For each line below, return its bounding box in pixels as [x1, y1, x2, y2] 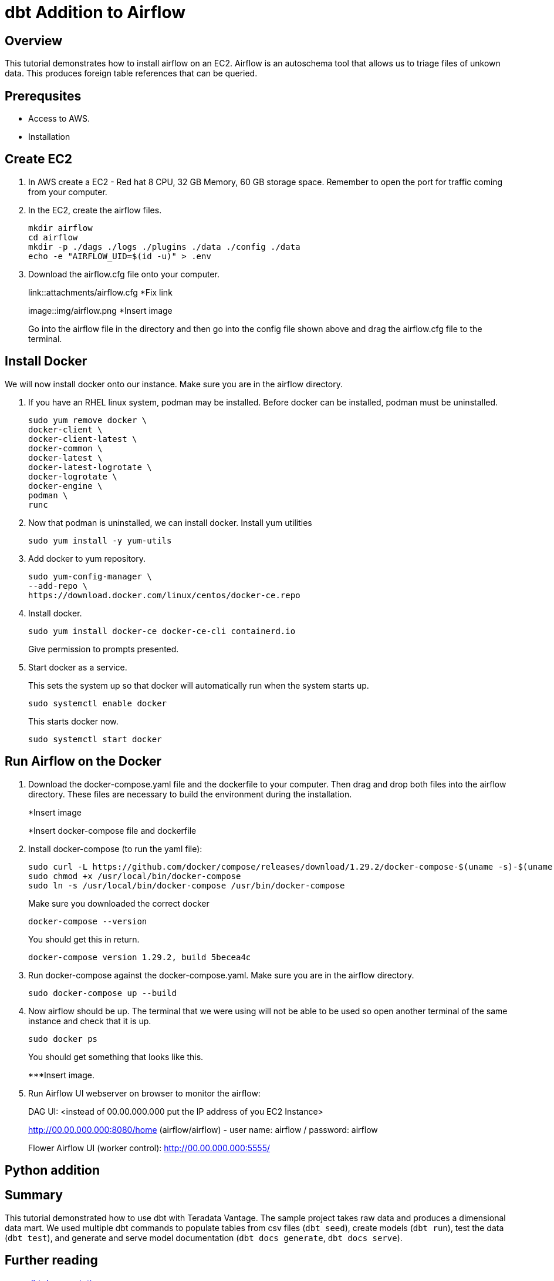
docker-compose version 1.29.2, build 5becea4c [28, 952, 251, 962]
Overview [5, 33, 63, 48]
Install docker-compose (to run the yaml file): [28, 843, 202, 854]
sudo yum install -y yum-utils [28, 535, 172, 545]
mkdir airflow [28, 223, 93, 233]
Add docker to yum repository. [28, 553, 146, 564]
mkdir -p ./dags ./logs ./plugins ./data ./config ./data [28, 242, 300, 251]
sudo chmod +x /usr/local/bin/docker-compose [28, 871, 241, 881]
